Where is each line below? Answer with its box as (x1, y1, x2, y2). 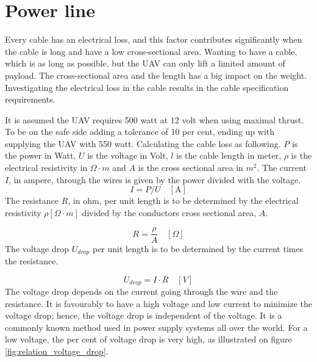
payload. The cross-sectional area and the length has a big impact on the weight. (5, 68, 307, 81)
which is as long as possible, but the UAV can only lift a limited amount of (5, 57, 285, 70)
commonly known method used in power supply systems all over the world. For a (5, 320, 308, 333)
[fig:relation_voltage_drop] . (5, 344, 109, 357)
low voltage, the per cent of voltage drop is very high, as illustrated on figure (5, 333, 292, 346)
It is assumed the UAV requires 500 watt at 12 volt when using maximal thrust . (5, 113, 304, 126)
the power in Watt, (5, 149, 76, 162)
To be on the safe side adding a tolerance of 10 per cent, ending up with (5, 125, 275, 138)
